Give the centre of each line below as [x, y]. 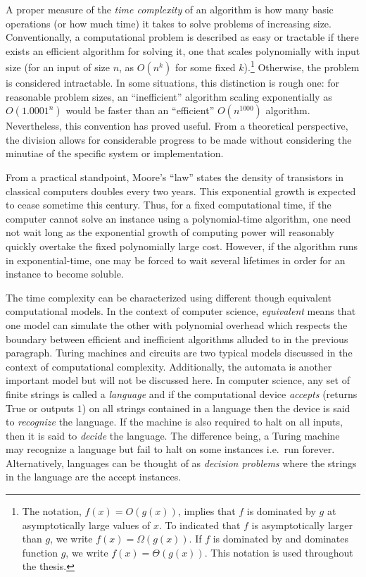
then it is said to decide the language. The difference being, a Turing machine [173, 435]
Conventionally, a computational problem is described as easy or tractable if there [182, 37]
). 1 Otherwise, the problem [302, 66]
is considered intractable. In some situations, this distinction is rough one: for [173, 83]
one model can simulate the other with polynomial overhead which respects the [177, 324]
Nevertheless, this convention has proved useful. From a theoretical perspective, [177, 126]
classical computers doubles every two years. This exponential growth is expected [181, 191]
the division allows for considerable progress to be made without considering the [179, 139]
